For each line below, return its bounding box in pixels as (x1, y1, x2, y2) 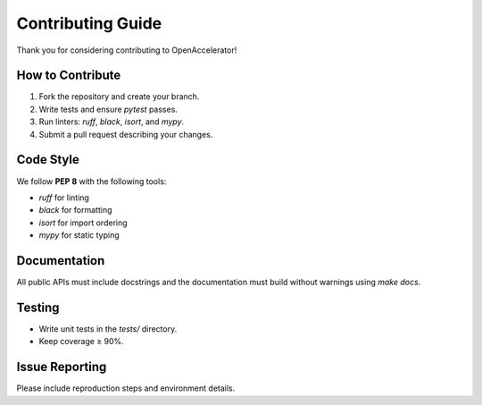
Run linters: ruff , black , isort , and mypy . (38, 116, 185, 127)
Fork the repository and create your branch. (38, 91, 200, 102)
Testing (16, 300, 60, 315)
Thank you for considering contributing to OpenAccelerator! (16, 45, 237, 55)
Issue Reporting (16, 359, 107, 375)
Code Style (16, 152, 79, 167)
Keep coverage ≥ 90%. (38, 336, 124, 347)
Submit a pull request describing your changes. (38, 129, 213, 139)
